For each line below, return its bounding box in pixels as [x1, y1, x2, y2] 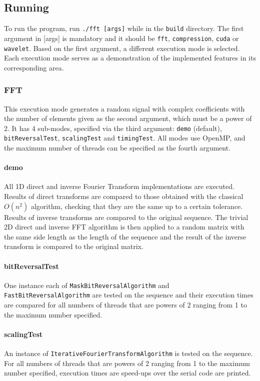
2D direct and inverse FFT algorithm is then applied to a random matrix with [4, 221, 244, 232]
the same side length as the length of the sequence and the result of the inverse [4, 231, 246, 241]
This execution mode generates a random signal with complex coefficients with [4, 103, 245, 113]
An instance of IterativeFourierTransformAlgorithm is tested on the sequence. [4, 348, 253, 358]
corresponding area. [4, 62, 64, 72]
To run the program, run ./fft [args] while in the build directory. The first [4, 23, 244, 33]
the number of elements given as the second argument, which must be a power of [4, 113, 252, 123]
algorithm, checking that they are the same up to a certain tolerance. [30, 200, 243, 211]
